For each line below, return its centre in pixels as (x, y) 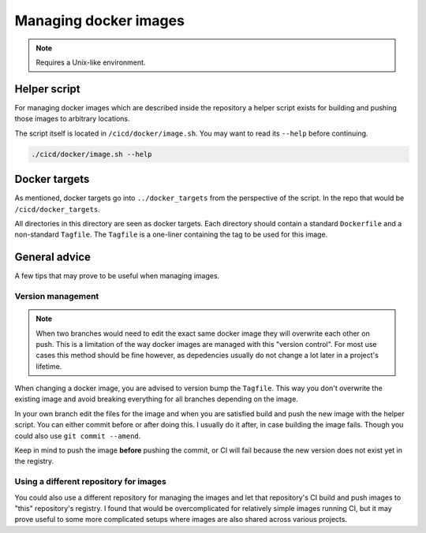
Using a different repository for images (91, 482)
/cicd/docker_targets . (57, 209)
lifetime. (49, 366)
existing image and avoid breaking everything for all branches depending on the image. (157, 399)
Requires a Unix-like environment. (91, 62)
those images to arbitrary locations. (72, 119)
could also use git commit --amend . (78, 436)
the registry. (34, 461)
